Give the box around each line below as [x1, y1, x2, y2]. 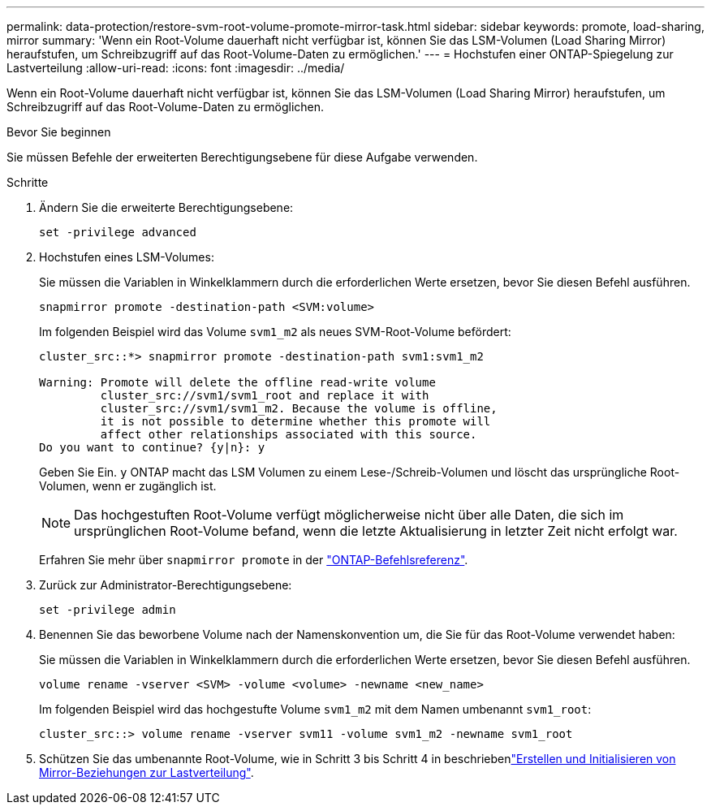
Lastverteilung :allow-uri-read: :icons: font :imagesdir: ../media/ [6, 61, 345, 75]
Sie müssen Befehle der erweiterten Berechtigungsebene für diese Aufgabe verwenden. [6, 150, 478, 164]
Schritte [6, 175, 49, 189]
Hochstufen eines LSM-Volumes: [39, 250, 214, 264]
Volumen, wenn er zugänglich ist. [39, 479, 217, 493]
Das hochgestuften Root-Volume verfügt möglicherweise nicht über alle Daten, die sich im [74, 507, 624, 523]
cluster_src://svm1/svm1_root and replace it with [100, 389, 429, 402]
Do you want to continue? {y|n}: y [39, 441, 265, 454]
